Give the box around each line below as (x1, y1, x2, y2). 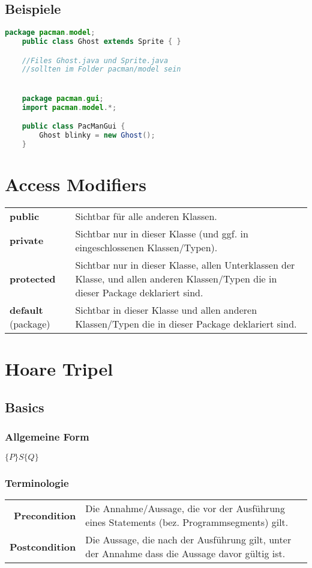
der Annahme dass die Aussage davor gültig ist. (85, 546, 286, 561)
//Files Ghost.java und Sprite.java (22, 56, 169, 65)
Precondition (14, 508, 76, 522)
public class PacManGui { (22, 122, 125, 131)
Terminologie (5, 475, 69, 490)
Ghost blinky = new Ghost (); (39, 130, 155, 139)
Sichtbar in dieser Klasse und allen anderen (75, 302, 257, 317)
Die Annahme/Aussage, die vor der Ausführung (85, 501, 285, 516)
